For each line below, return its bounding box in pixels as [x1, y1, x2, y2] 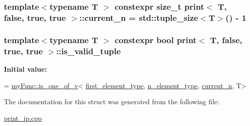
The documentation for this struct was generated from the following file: [4, 96, 219, 107]
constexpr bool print [114, 33, 197, 46]
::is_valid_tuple [56, 45, 121, 57]
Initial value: [4, 63, 47, 74]
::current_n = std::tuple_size [79, 11, 198, 23]
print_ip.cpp [4, 112, 42, 123]
